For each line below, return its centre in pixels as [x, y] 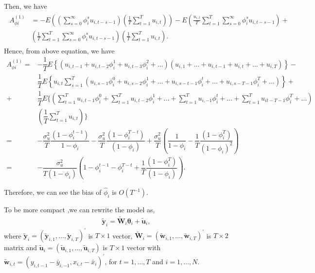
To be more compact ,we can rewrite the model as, [79, 210]
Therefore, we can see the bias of [53, 192]
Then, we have [26, 6]
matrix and [21, 247]
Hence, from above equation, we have [59, 50]
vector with [144, 247]
